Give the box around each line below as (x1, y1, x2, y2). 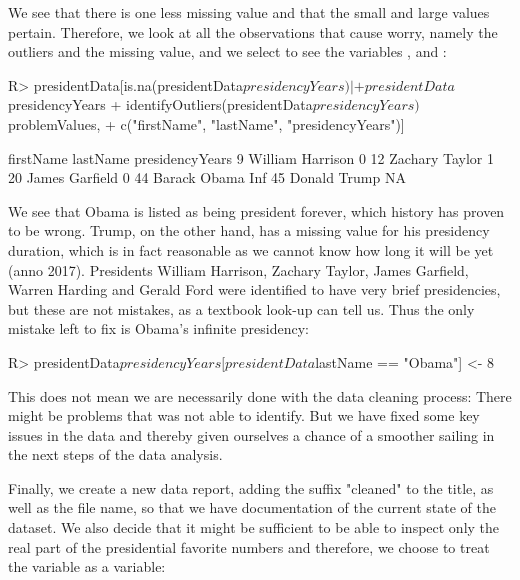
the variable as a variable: (8, 556, 166, 577)
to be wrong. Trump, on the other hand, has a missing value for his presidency (8, 220, 490, 241)
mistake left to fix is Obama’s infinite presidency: (8, 318, 309, 339)
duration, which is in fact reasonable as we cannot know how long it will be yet (8, 239, 494, 260)
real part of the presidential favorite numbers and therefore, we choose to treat (8, 536, 490, 557)
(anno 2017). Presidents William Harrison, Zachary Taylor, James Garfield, (8, 259, 469, 280)
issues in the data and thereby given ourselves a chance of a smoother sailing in (8, 424, 495, 445)
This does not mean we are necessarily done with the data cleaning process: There (8, 385, 512, 406)
